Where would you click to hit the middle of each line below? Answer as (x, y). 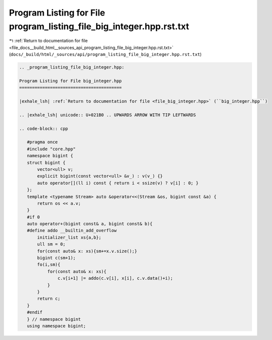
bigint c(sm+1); (57, 258)
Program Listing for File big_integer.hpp (70, 81)
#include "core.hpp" (51, 149)
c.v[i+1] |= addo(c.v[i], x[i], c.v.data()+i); (115, 278)
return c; (49, 299)
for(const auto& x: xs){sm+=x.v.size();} (87, 251)
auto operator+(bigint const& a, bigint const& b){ (90, 224)
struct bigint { (46, 162)
